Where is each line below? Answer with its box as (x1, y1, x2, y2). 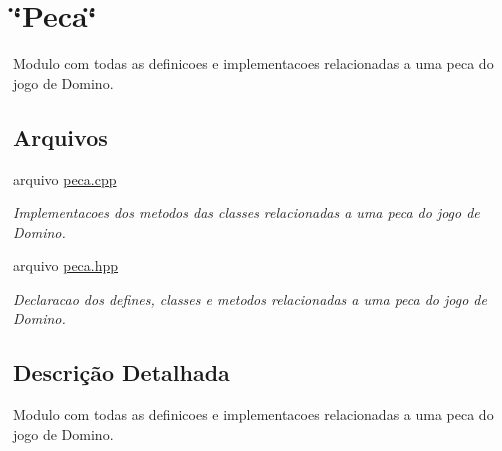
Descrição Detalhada (13, 357, 230, 388)
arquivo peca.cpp (13, 168, 117, 189)
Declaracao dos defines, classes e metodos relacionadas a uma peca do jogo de (13, 288, 487, 309)
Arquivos (13, 121, 108, 152)
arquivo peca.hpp (13, 255, 119, 276)
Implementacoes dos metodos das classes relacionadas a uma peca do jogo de (13, 202, 480, 223)
